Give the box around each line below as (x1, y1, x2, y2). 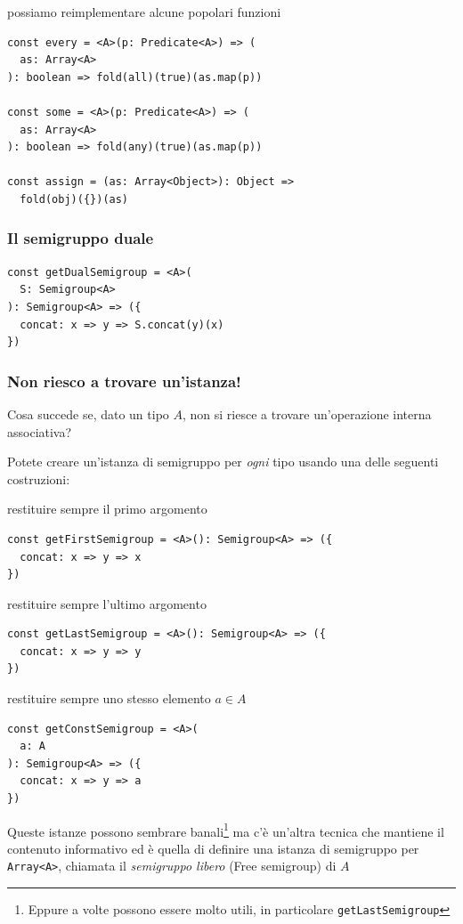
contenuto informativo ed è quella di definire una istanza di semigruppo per (7, 839, 419, 857)
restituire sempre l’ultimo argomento (7, 594, 207, 612)
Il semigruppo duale (7, 227, 154, 249)
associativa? (7, 422, 72, 441)
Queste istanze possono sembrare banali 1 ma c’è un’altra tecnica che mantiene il (7, 819, 444, 840)
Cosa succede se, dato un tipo (7, 404, 169, 423)
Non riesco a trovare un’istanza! (7, 369, 241, 392)
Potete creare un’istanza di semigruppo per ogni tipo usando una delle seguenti (7, 452, 439, 471)
